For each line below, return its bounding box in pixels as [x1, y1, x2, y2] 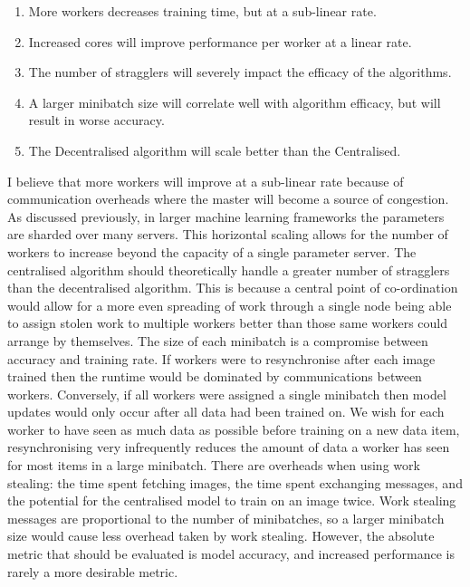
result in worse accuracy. [28, 111, 165, 130]
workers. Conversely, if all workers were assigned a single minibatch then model [7, 384, 446, 403]
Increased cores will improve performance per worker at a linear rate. [28, 32, 412, 51]
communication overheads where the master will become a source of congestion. [7, 189, 449, 208]
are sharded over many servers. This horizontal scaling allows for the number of [7, 225, 448, 244]
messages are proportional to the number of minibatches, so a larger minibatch [7, 508, 445, 527]
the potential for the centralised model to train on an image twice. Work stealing [7, 491, 456, 510]
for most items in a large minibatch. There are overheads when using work [7, 456, 420, 475]
